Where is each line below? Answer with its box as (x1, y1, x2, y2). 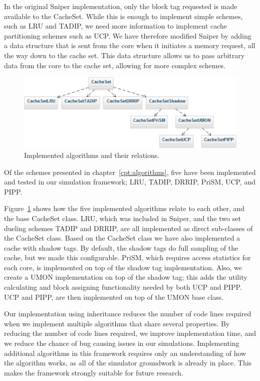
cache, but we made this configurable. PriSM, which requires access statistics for (4, 252, 251, 263)
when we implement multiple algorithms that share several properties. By (4, 318, 230, 328)
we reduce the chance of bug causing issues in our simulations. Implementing (4, 338, 239, 348)
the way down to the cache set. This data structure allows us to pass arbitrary (4, 50, 245, 60)
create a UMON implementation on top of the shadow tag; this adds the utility (4, 272, 247, 282)
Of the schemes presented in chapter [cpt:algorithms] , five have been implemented (4, 166, 256, 177)
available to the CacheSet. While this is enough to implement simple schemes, (4, 11, 243, 21)
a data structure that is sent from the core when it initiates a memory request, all (4, 40, 255, 51)
